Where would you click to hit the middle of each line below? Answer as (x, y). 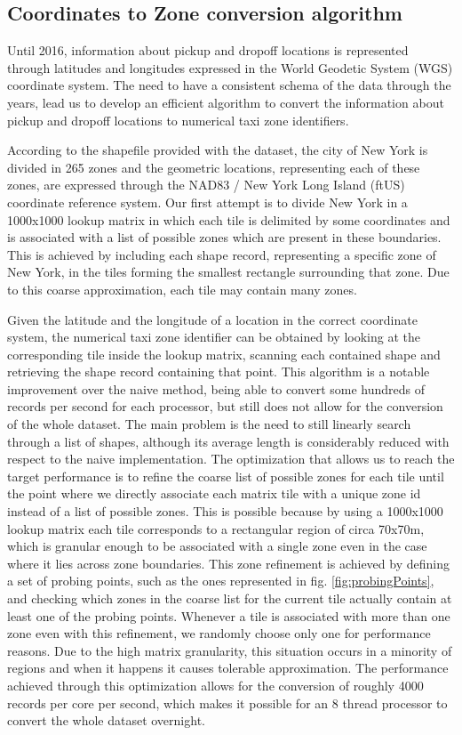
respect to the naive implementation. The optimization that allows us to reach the (231, 459)
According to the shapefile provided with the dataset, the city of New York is (218, 150)
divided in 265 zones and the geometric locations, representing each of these (214, 167)
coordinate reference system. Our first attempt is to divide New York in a (207, 202)
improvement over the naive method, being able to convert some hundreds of (216, 388)
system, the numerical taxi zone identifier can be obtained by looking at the (214, 337)
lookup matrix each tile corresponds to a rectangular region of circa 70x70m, (216, 528)
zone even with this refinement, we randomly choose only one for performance (219, 633)
